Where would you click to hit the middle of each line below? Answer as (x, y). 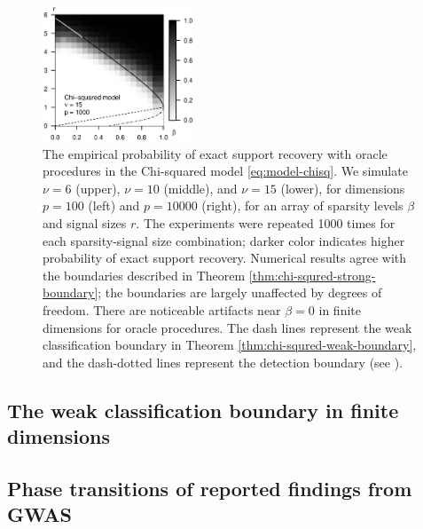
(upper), (98, 188)
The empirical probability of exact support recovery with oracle (215, 153)
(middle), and (200, 188)
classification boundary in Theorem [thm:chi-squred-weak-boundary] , (230, 345)
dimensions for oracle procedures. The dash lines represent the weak (227, 327)
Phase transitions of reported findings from (210, 488)
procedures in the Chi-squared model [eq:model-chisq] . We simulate (225, 171)
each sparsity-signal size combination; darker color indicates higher (224, 240)
